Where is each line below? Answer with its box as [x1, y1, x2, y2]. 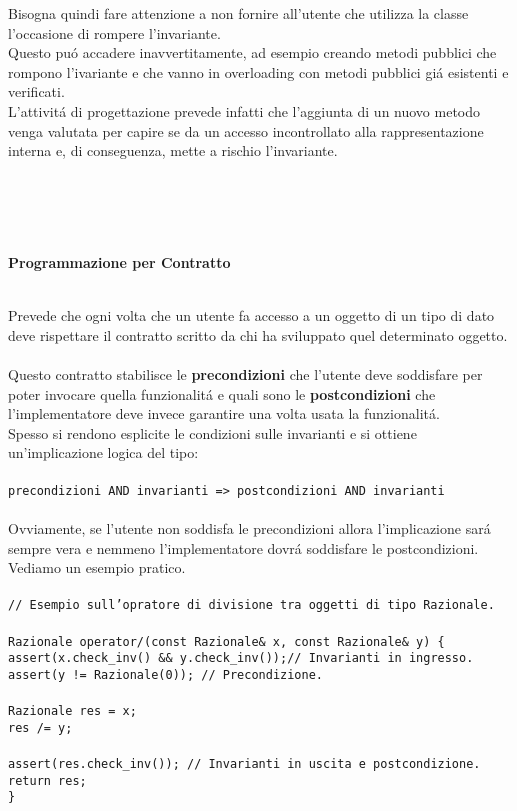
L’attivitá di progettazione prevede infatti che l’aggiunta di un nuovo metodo [8, 100, 481, 121]
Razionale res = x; [8, 704, 137, 719]
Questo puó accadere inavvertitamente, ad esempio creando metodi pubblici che [8, 42, 497, 63]
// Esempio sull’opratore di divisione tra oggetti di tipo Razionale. [8, 598, 495, 613]
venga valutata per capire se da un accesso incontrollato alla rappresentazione [8, 120, 484, 141]
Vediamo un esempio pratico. [8, 557, 186, 578]
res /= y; [8, 720, 73, 735]
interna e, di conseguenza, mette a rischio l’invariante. [8, 140, 338, 161]
